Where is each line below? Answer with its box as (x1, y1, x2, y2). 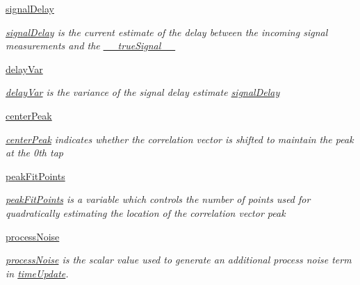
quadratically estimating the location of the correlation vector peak (6, 205, 286, 220)
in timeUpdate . (6, 266, 69, 280)
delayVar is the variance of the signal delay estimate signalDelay (6, 85, 280, 99)
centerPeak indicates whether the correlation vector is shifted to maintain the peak (6, 131, 354, 146)
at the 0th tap (6, 145, 63, 160)
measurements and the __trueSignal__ (6, 38, 176, 53)
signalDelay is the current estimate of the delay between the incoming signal (6, 24, 328, 39)
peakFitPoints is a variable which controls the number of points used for (6, 192, 311, 206)
